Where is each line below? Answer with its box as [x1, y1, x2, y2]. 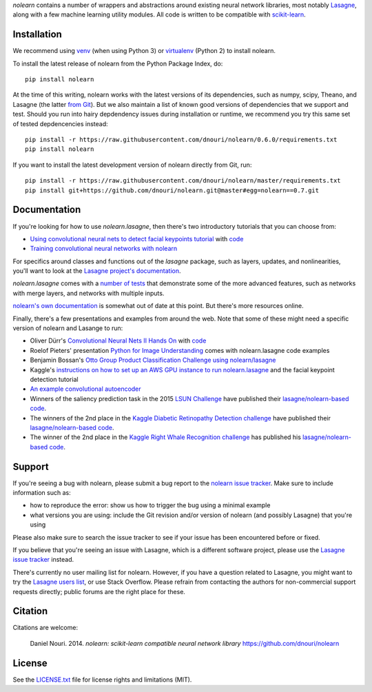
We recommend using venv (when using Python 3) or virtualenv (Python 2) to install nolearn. [12, 47, 276, 55]
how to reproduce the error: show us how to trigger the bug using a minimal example [30, 501, 271, 509]
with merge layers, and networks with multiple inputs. [12, 289, 165, 297]
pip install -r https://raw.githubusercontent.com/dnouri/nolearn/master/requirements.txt [25, 176, 341, 185]
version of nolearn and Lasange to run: [12, 324, 123, 332]
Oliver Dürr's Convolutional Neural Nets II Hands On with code [30, 336, 207, 345]
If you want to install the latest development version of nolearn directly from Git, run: [12, 161, 252, 169]
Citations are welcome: [12, 624, 79, 632]
